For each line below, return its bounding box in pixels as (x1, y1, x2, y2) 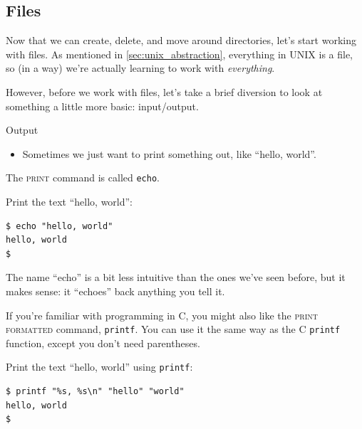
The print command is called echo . (6, 170, 160, 185)
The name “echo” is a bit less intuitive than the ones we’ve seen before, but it (6, 270, 346, 285)
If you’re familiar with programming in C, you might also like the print (6, 307, 318, 322)
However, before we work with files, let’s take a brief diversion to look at (6, 84, 323, 99)
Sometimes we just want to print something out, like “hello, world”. (22, 146, 316, 161)
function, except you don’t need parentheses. (6, 335, 200, 350)
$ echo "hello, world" (6, 221, 113, 231)
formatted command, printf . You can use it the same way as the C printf (6, 322, 341, 337)
